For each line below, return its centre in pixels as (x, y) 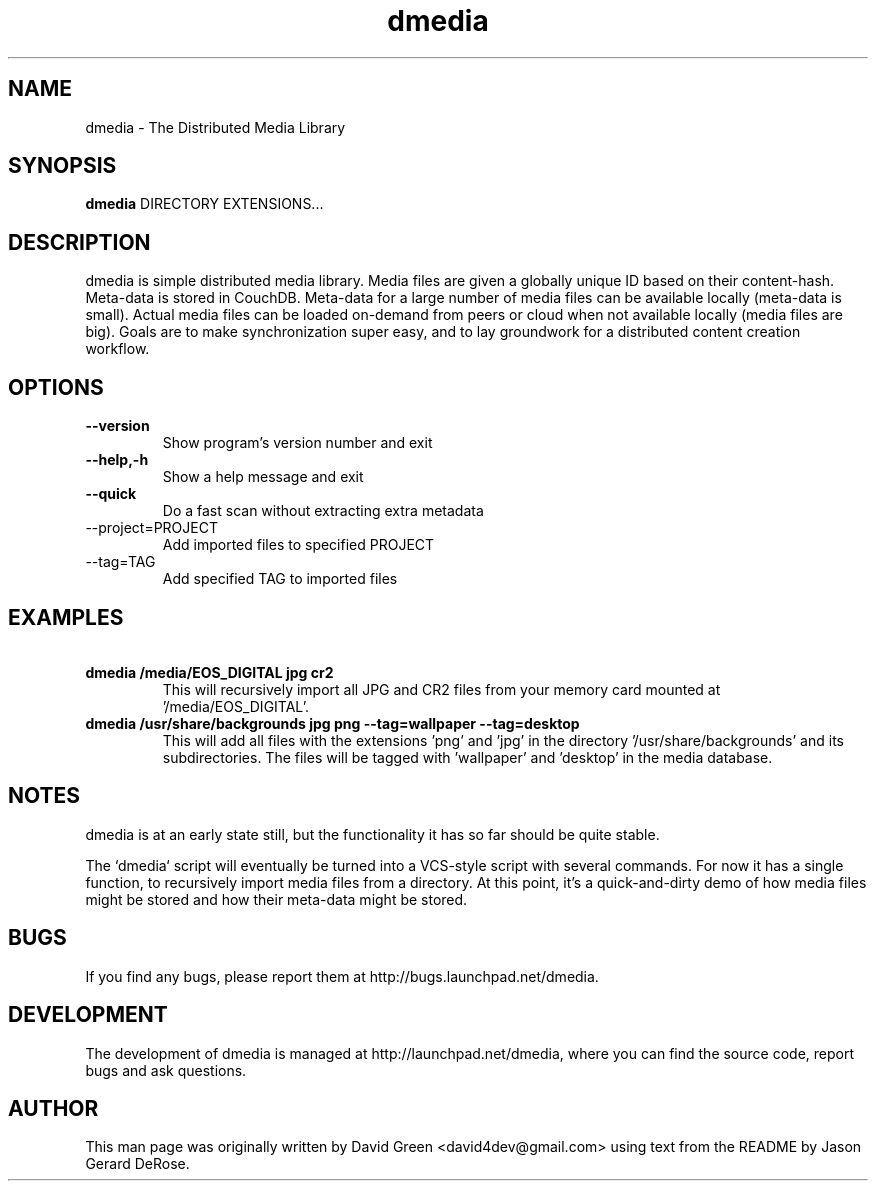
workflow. (117, 349)
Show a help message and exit (263, 477)
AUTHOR (53, 1108)
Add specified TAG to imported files (280, 579)
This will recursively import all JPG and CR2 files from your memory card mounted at (441, 689)
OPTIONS (56, 387)
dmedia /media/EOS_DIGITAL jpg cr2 (209, 672)
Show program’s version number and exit (297, 443)
